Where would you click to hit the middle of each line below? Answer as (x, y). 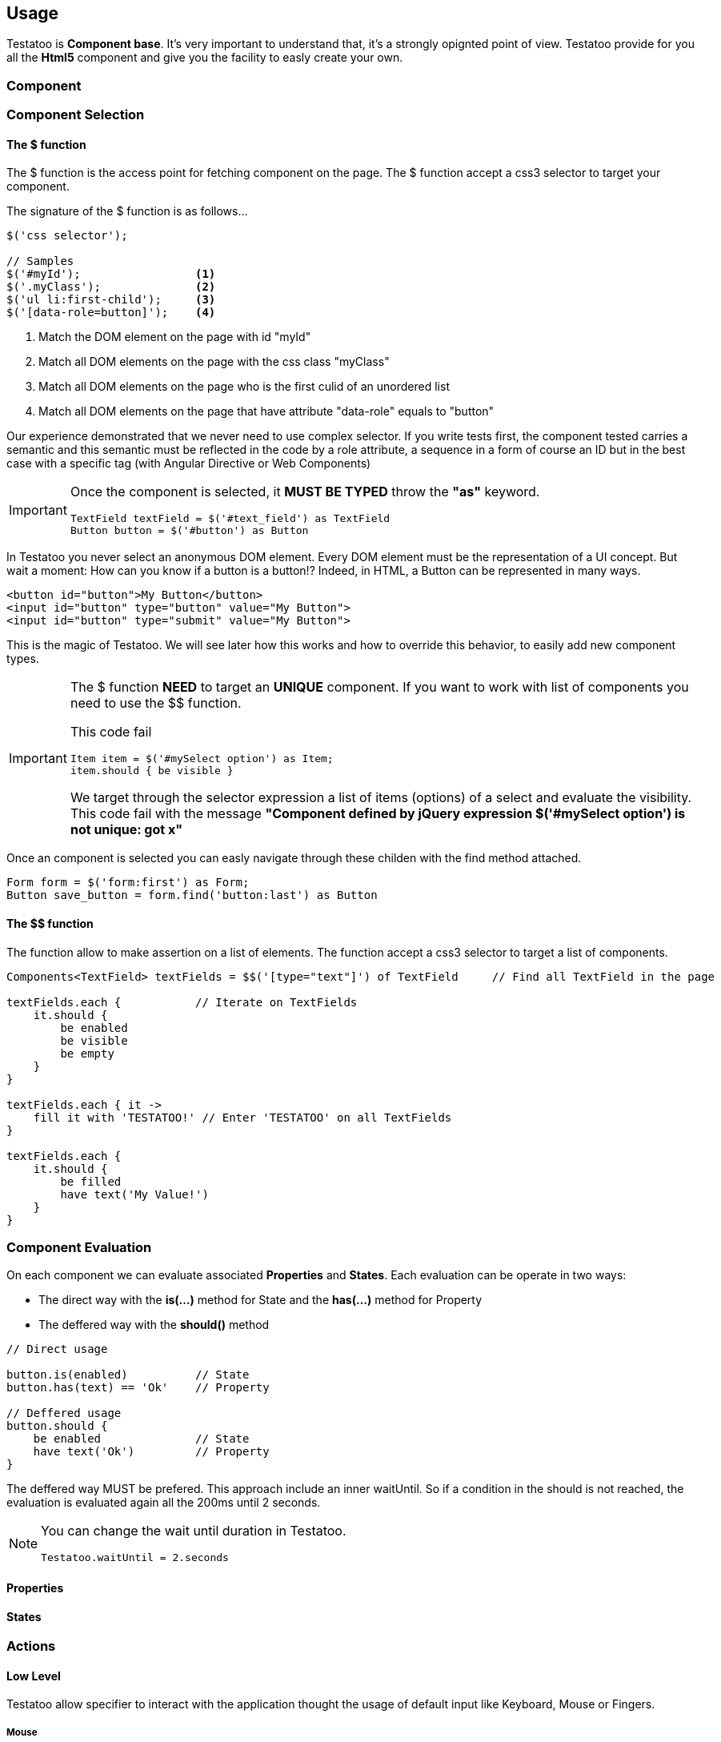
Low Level (34, 1676)
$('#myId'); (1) (111, 274)
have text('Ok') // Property (151, 1452)
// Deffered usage (64, 1413)
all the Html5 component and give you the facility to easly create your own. (205, 58)
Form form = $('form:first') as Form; (128, 883)
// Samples (40, 261)
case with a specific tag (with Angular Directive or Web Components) (189, 464)
